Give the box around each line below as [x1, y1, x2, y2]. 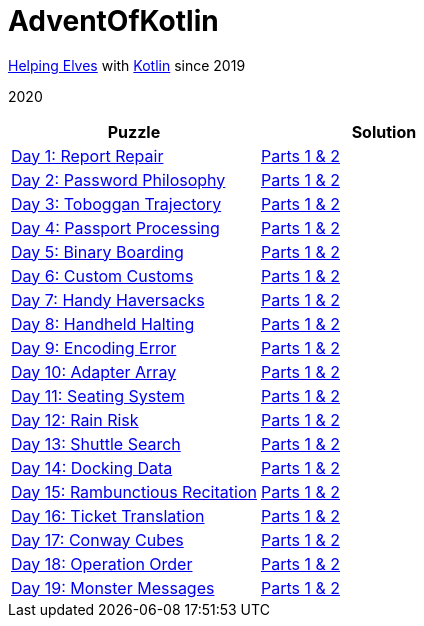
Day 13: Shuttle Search [11, 433, 181, 454]
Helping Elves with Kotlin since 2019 [8, 56, 246, 74]
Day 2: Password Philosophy [11, 169, 226, 190]
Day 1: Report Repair [11, 145, 164, 166]
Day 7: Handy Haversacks [11, 289, 205, 310]
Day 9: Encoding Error [11, 337, 177, 358]
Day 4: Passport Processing [11, 217, 220, 238]
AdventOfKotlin [8, 4, 219, 38]
